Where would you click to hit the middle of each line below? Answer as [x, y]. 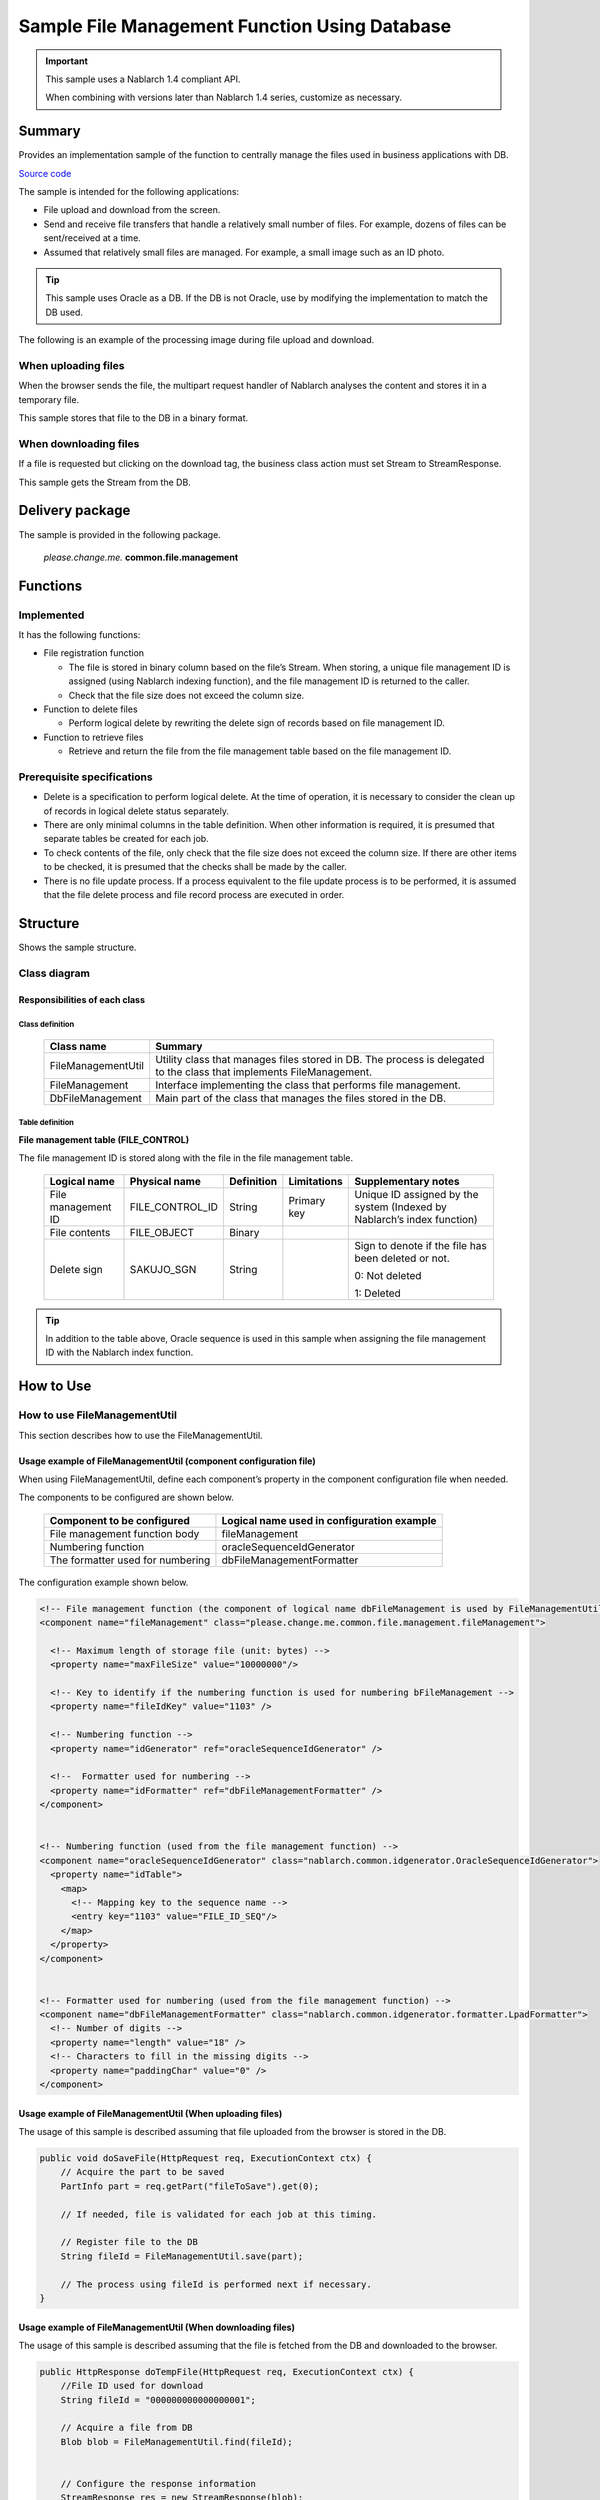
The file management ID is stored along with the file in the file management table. [186, 1158]
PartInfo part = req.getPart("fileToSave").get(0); [190, 2186]
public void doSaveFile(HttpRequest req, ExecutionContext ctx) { [205, 2158]
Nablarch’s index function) [416, 1219]
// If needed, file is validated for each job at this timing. [219, 2214]
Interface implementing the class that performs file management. [308, 1085]
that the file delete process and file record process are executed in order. [194, 895]
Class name [78, 1046]
